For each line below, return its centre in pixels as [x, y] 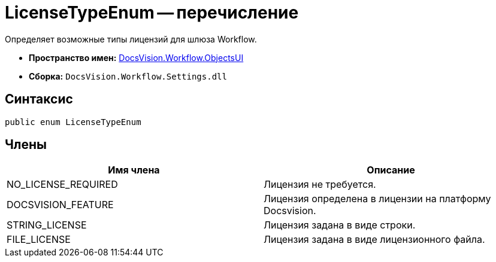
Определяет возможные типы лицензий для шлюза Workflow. [131, 39]
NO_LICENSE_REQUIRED [62, 185]
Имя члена [134, 170]
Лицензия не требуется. [320, 185]
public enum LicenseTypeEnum [73, 122]
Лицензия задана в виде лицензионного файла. [374, 240]
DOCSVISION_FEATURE [60, 205]
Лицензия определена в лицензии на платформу [377, 199]
